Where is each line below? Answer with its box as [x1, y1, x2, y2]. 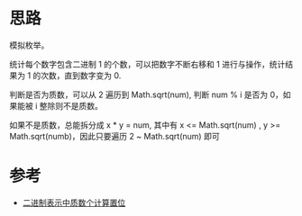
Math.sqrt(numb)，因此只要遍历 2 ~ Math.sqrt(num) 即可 [9, 130, 220, 141]
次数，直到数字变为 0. [40, 69, 122, 81]
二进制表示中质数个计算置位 [22, 197, 126, 208]
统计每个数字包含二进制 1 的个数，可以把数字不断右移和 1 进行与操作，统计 [9, 58, 286, 69]
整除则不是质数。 [39, 100, 104, 111]
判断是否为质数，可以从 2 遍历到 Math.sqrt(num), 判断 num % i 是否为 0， [9, 89, 284, 100]
